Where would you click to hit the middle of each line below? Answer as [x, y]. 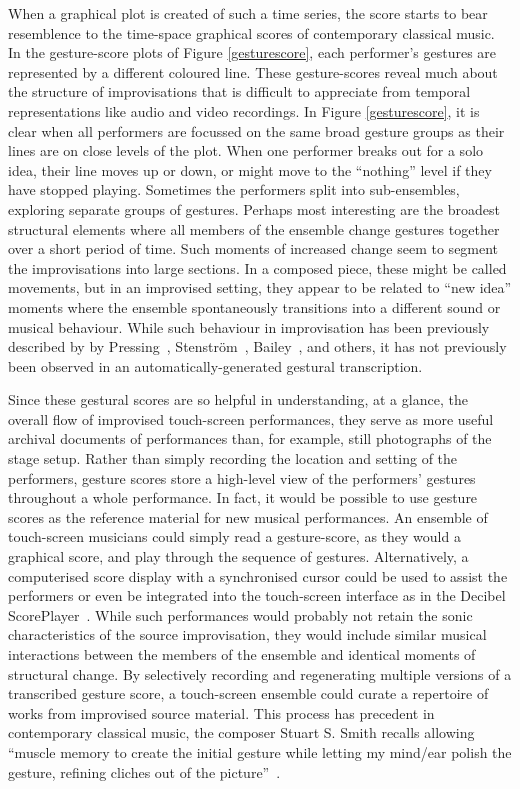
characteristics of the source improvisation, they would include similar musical [247, 634]
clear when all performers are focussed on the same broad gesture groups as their [256, 130]
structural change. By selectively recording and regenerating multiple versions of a [260, 673]
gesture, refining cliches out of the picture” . [144, 771]
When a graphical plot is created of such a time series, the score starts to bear [248, 13]
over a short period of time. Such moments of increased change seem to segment [253, 248]
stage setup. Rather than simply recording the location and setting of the [233, 458]
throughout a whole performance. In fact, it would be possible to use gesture [243, 497]
